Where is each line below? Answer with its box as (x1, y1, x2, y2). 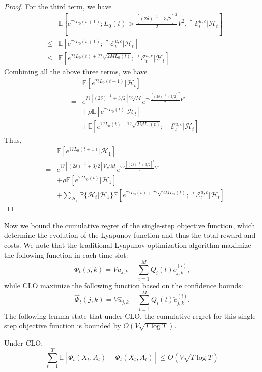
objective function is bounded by (19, 320, 121, 331)
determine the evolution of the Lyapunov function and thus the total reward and (4, 230, 256, 240)
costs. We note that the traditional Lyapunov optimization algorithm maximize (4, 239, 251, 250)
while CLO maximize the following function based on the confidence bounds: (4, 280, 243, 291)
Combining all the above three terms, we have (4, 66, 148, 77)
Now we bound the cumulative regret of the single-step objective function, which (4, 220, 255, 230)
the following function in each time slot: (4, 250, 128, 260)
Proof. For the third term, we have (4, 1, 112, 11)
